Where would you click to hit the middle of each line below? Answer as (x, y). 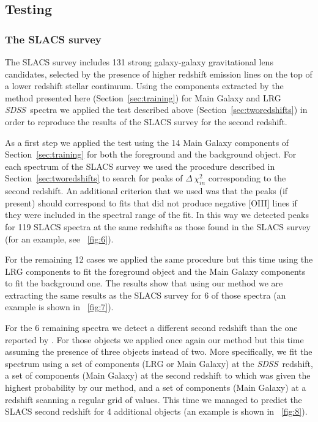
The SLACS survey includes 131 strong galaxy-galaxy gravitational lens (139, 62)
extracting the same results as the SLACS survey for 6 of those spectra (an (146, 295)
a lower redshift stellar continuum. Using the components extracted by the (144, 86)
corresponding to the (247, 178)
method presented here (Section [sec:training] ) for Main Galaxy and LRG (143, 97)
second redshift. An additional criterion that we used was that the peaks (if (146, 191)
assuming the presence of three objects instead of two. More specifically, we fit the (159, 351)
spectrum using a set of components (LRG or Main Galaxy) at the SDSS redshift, (159, 363)
